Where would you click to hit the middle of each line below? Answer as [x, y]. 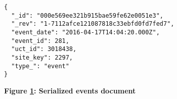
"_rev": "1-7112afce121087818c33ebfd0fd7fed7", [93, 24]
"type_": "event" [40, 66]
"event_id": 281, [40, 41]
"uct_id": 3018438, [44, 49]
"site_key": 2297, [42, 57]
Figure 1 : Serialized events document [70, 90]
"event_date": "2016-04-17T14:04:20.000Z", [85, 32]
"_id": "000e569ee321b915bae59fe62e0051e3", [87, 15]
